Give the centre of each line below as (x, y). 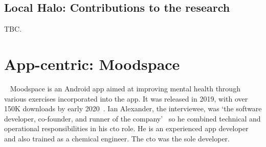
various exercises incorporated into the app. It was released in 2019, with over (126, 98)
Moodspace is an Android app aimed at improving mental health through (125, 88)
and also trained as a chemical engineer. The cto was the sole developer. (117, 138)
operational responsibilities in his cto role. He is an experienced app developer (126, 128)
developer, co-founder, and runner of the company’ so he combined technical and (132, 118)
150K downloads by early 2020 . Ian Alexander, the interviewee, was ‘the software (133, 108)
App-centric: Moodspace (92, 64)
